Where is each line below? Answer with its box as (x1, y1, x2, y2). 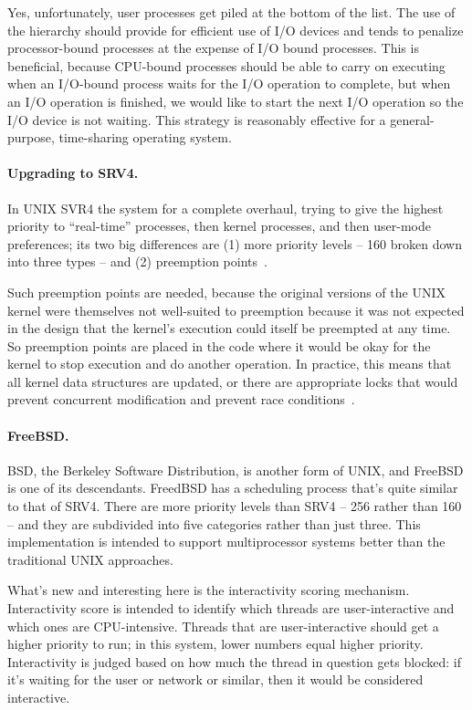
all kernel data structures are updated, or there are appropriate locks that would (7, 371, 458, 391)
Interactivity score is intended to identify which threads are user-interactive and (7, 599, 455, 618)
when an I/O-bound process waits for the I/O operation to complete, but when (7, 74, 451, 93)
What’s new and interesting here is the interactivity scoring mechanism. (7, 580, 410, 600)
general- (390, 110, 435, 129)
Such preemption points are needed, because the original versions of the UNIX (7, 282, 446, 301)
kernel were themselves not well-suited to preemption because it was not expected (7, 300, 465, 319)
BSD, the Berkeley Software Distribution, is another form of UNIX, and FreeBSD (7, 460, 464, 479)
